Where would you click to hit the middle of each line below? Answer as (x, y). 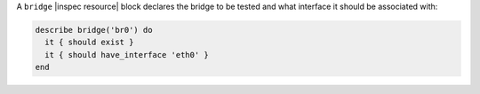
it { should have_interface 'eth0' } (127, 55)
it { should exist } (89, 43)
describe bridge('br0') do (94, 30)
